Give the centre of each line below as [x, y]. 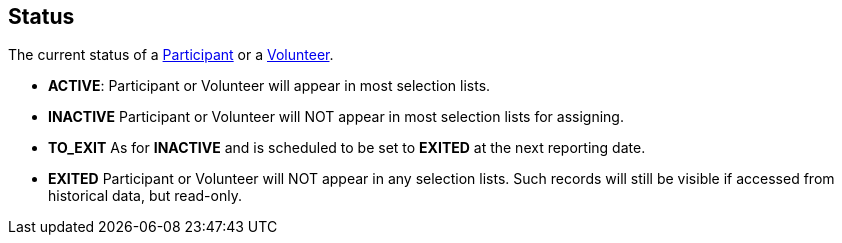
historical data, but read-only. [145, 196]
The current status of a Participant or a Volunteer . [171, 55]
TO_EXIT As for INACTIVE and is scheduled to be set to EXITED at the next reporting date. [347, 148]
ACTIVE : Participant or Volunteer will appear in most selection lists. [269, 86]
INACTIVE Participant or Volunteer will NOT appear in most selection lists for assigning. [336, 117]
